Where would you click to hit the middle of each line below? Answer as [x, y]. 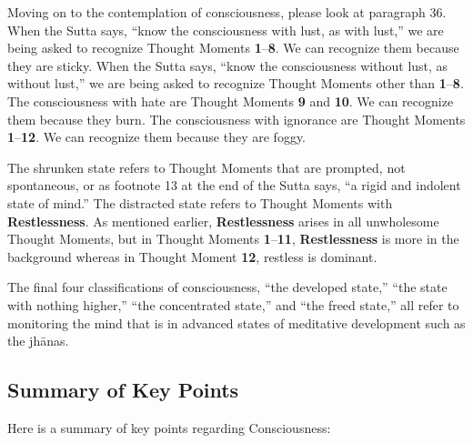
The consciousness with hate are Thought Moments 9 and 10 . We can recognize [231, 101]
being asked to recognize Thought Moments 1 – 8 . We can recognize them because [233, 48]
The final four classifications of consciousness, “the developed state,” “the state [227, 287]
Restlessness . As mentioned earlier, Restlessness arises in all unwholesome [223, 221]
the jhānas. [38, 341]
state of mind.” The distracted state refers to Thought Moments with [200, 202]
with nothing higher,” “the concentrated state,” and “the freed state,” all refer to [233, 304]
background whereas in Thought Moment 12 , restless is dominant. [192, 256]
